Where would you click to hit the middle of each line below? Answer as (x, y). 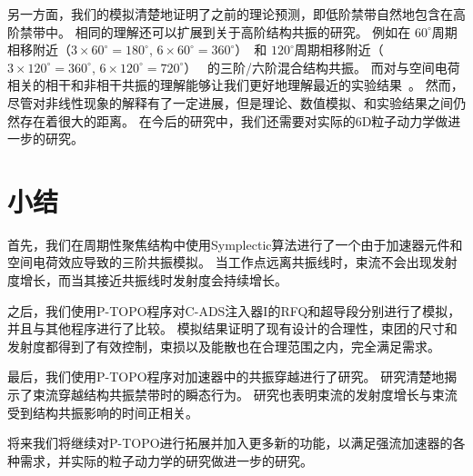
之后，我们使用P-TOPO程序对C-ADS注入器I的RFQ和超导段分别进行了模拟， (234, 310)
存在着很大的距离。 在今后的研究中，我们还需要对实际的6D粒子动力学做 (234, 120)
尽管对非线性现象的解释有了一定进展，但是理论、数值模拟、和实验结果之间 (230, 102)
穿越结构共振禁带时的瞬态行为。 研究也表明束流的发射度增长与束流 (257, 395)
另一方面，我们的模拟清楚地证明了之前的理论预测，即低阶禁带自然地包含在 (230, 14)
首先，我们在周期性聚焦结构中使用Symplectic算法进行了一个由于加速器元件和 (235, 244)
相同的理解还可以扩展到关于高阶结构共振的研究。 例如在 (243, 31)
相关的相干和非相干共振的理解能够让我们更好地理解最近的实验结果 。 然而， (236, 85)
